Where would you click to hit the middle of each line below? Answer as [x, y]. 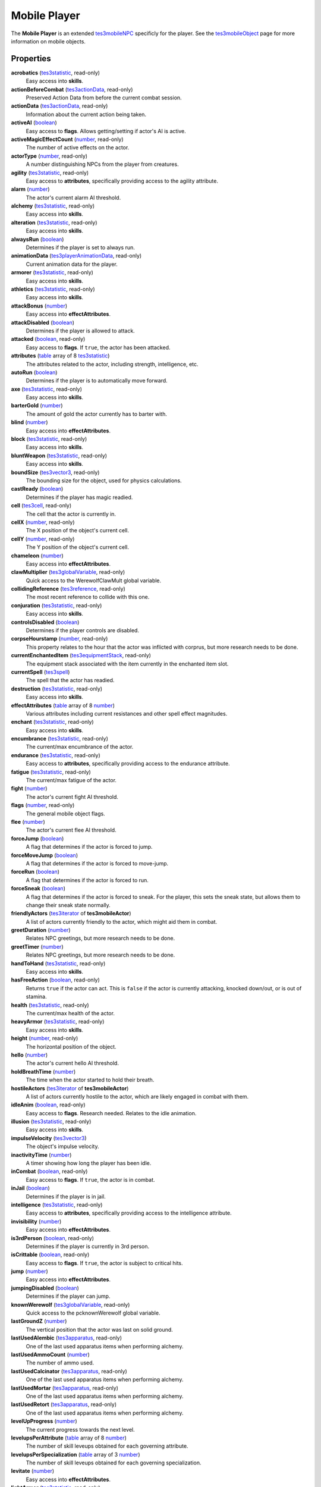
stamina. [36, 997]
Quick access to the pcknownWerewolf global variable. [93, 1313]
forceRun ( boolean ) [35, 872]
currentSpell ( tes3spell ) [40, 672]
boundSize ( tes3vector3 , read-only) [55, 472]
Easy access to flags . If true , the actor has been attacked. [98, 347]
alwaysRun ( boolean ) [37, 239]
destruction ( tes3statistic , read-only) [57, 688]
